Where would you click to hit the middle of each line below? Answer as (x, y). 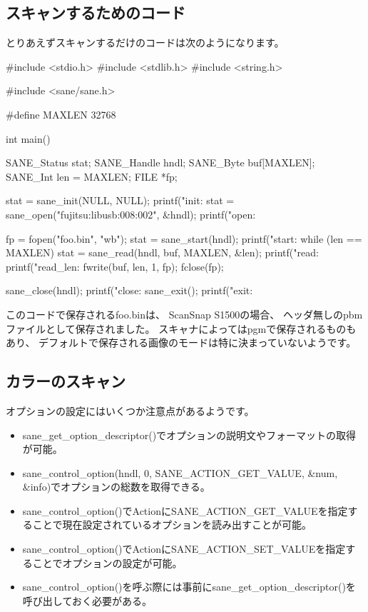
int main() (28, 138)
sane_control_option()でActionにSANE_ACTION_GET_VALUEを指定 (185, 510)
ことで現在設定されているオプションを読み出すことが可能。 (172, 525)
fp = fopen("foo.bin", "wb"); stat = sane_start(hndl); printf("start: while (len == (184, 238)
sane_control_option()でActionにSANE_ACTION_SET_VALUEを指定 (184, 549)
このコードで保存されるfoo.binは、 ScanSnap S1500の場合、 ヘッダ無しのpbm (184, 314)
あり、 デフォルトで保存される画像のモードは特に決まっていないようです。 (181, 342)
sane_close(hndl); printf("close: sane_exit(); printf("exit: (129, 290)
